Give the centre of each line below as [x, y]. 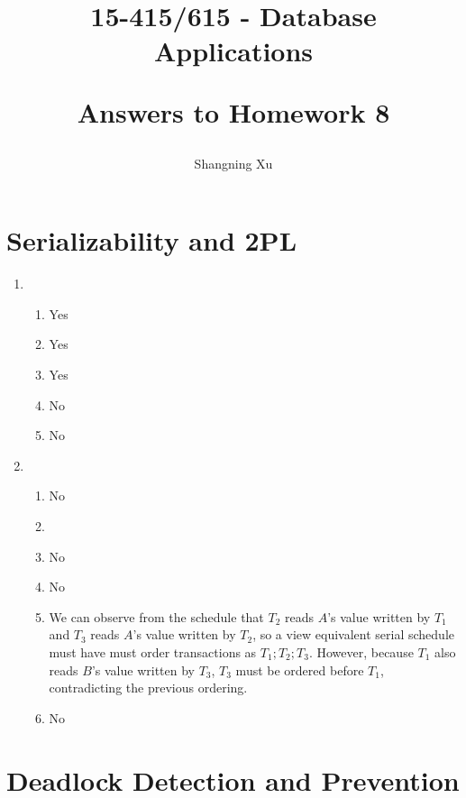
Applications [233, 51]
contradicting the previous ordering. [148, 688]
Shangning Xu [233, 163]
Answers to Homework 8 [233, 111]
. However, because [361, 652]
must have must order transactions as [153, 652]
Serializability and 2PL [152, 240]
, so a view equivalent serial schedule [353, 634]
